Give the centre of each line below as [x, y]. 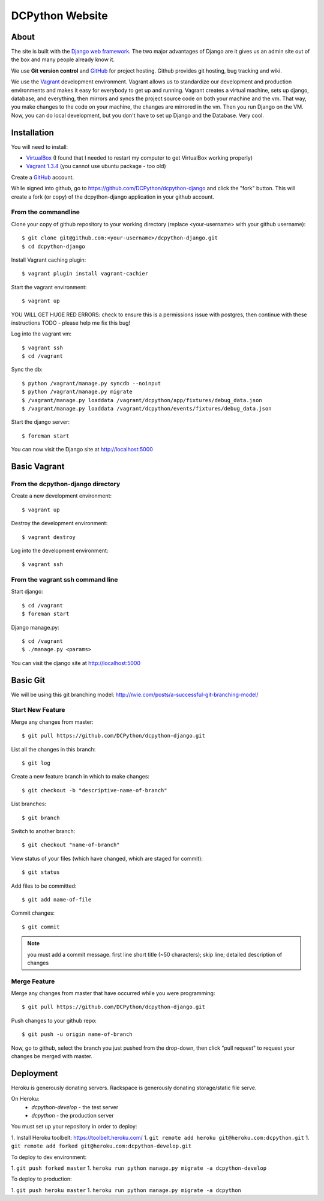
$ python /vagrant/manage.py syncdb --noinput [91, 383]
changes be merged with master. [52, 1056]
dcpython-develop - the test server [75, 1107]
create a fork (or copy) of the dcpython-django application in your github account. [112, 197]
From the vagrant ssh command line [64, 580]
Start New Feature [38, 710]
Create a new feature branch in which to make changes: [80, 777]
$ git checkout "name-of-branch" [71, 845]
